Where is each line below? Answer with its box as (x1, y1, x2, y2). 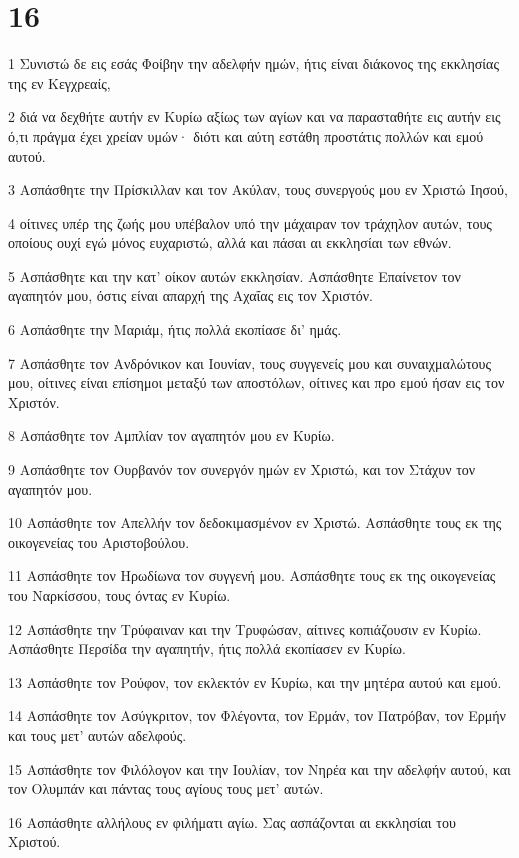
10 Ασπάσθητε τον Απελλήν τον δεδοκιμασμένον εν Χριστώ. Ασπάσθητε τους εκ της (8, 512, 502, 533)
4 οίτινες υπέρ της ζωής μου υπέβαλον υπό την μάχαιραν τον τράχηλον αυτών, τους (8, 212, 492, 233)
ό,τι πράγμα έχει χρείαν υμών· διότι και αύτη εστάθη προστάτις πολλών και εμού (8, 125, 484, 146)
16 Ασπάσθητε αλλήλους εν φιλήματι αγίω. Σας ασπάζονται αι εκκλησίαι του (8, 811, 456, 832)
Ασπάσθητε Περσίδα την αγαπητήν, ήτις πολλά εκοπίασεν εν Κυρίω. (8, 638, 406, 659)
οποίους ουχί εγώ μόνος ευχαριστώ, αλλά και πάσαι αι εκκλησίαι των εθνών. (8, 232, 452, 253)
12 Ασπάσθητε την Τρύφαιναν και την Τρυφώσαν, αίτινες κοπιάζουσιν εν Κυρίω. (8, 618, 482, 639)
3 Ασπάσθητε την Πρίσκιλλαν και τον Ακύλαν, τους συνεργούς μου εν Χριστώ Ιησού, (8, 179, 508, 200)
